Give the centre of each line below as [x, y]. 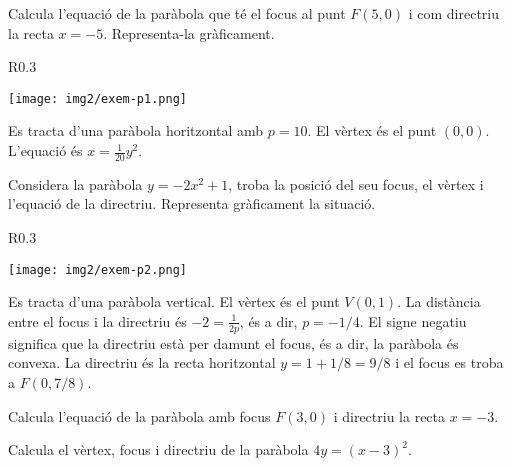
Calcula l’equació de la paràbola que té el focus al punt [177, 13]
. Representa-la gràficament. [189, 32]
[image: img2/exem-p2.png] [97, 269]
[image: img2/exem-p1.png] [97, 98]
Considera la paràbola [75, 183]
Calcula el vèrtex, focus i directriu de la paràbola [158, 449]
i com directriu [454, 13]
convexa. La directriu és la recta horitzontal [142, 362]
